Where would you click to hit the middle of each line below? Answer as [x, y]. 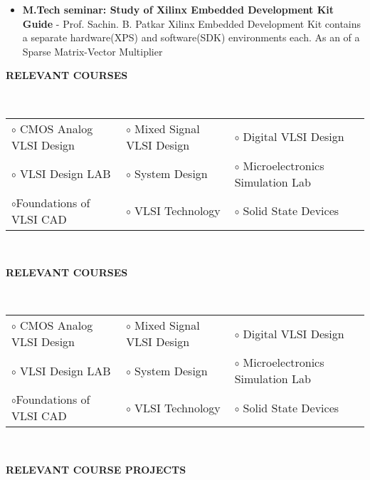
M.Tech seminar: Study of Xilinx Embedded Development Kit [178, 9]
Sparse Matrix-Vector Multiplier [92, 51]
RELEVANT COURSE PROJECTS [96, 469]
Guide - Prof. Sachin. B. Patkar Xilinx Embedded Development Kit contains [192, 23]
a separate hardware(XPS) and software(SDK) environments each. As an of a [191, 37]
